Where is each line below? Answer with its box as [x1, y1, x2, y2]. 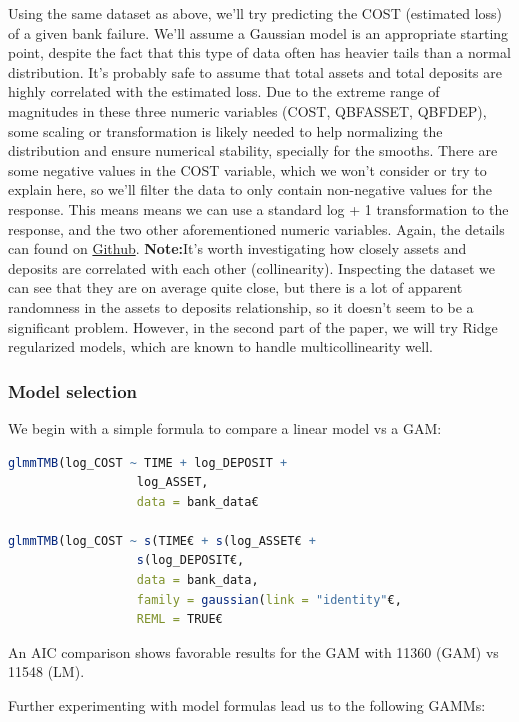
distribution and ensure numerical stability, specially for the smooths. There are [8, 140, 498, 161]
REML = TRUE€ [136, 612, 223, 627]
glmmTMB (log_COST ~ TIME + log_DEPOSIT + [8, 455, 288, 470]
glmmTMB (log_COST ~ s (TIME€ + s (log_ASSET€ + [8, 533, 316, 548]
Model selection [8, 378, 137, 403]
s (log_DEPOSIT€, [136, 553, 245, 568]
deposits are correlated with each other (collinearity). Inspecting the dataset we [8, 257, 495, 278]
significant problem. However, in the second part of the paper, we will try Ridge [8, 316, 498, 337]
